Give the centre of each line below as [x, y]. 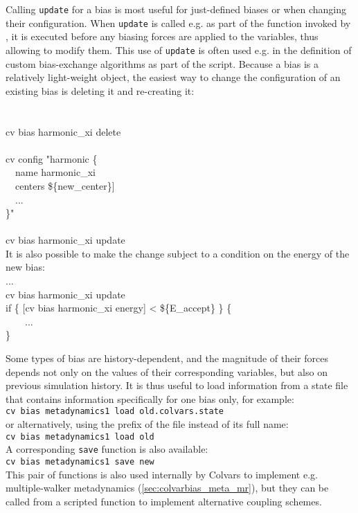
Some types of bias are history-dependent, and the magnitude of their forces [167, 358]
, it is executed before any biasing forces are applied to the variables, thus [162, 36]
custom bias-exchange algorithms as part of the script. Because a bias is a [162, 63]
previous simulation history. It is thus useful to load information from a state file [177, 385]
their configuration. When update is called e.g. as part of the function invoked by [178, 22]
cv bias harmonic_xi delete [63, 131]
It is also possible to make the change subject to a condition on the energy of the [178, 253]
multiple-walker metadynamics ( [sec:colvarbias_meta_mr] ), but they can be [167, 488]
